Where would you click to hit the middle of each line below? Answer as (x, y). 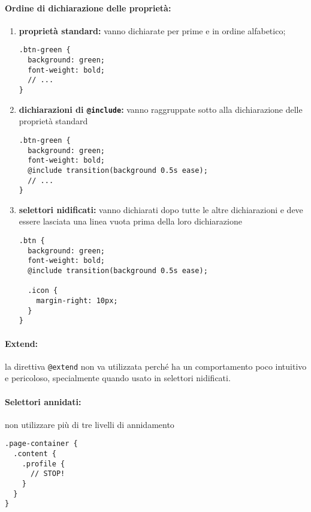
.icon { (43, 291)
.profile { (43, 464)
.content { (35, 454)
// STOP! (48, 474)
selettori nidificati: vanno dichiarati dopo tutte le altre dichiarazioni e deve (161, 209)
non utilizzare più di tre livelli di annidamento (90, 424)
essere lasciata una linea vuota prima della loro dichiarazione (130, 221)
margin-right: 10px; (77, 300)
